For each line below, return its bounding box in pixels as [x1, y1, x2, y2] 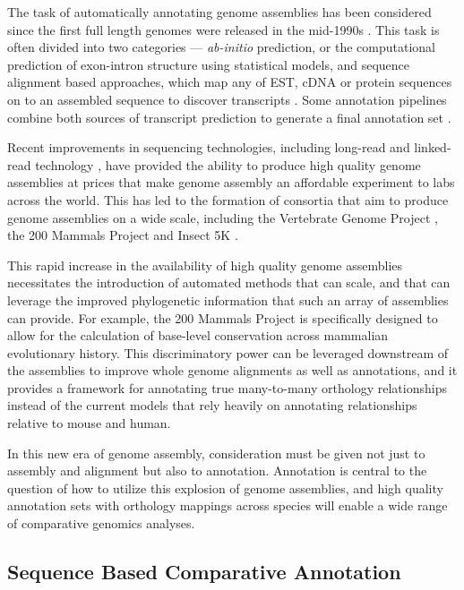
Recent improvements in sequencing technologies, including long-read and [7, 138, 410, 157]
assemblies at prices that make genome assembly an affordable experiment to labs [7, 173, 455, 192]
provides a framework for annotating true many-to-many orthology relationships [7, 378, 447, 397]
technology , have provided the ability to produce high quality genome [35, 155, 421, 174]
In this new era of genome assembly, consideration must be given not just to [7, 443, 425, 462]
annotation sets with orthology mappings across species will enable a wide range [7, 496, 448, 515]
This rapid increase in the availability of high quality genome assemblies [7, 255, 403, 274]
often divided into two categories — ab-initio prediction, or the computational [7, 38, 435, 56]
